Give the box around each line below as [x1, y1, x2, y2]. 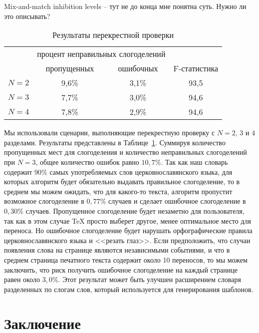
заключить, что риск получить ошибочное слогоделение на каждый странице [4, 264, 238, 275]
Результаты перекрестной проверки [52, 29, 174, 41]
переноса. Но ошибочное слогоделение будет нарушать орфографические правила [4, 225, 253, 236]
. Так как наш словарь [161, 156, 228, 167]
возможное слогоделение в [4, 196, 84, 206]
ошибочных [118, 62, 158, 74]
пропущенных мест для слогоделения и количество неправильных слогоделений [4, 147, 247, 157]
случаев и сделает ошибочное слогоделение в [108, 196, 246, 206]
